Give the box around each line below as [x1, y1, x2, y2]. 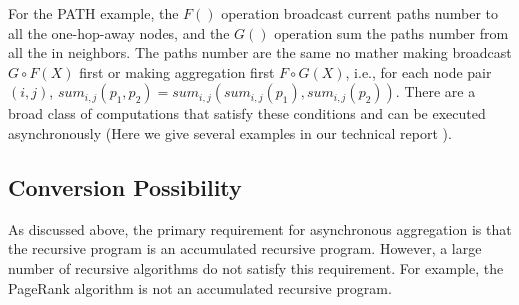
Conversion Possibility [8, 171, 242, 202]
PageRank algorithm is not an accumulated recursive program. [8, 277, 392, 298]
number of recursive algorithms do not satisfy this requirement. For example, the [8, 257, 504, 278]
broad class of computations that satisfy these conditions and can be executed [8, 103, 486, 124]
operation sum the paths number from [274, 22, 509, 43]
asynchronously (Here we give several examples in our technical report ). [8, 122, 452, 143]
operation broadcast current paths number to [221, 3, 499, 23]
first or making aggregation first [79, 61, 275, 82]
